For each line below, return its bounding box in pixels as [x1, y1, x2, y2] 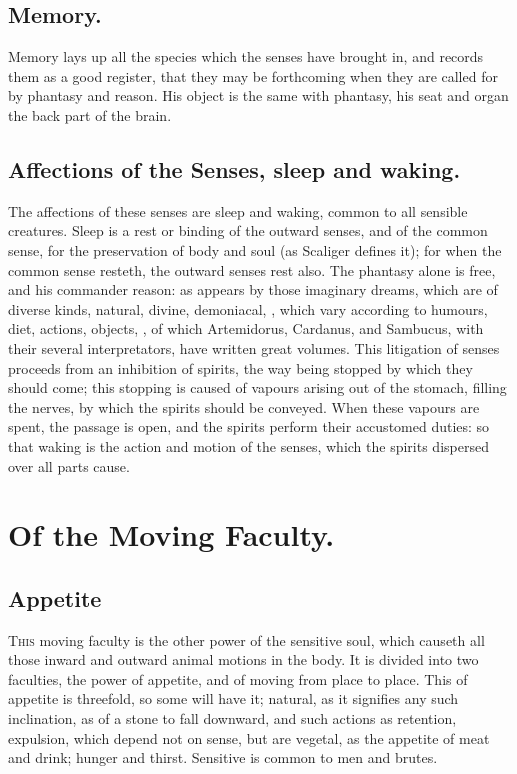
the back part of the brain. [8, 104, 172, 125]
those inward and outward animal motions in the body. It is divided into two [8, 649, 479, 670]
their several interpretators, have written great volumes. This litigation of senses [8, 337, 500, 358]
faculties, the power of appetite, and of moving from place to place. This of [8, 668, 468, 689]
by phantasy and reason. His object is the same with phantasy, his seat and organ [8, 85, 509, 106]
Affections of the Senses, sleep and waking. [8, 153, 461, 184]
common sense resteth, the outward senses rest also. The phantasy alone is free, [8, 259, 496, 280]
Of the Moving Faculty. [8, 514, 335, 555]
